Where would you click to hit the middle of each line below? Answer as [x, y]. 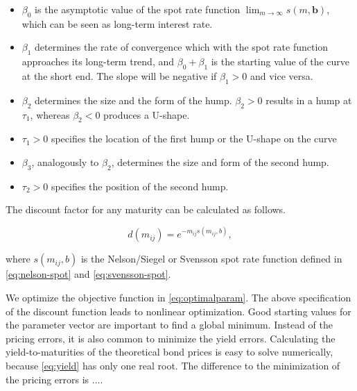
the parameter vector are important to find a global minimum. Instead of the [169, 325]
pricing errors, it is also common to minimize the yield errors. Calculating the [171, 338]
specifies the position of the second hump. [140, 186]
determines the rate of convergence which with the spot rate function [182, 47]
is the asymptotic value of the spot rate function [138, 9]
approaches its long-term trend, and [98, 61]
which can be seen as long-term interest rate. [117, 23]
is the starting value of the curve [280, 61]
